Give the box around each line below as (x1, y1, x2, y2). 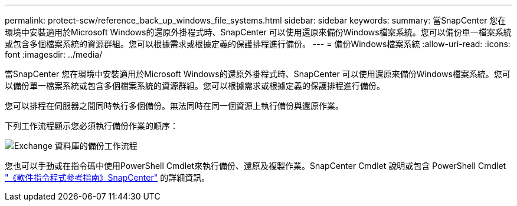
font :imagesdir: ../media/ (5, 49, 103, 59)
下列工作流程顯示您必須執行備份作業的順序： (5, 121, 178, 131)
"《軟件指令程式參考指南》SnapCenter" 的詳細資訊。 (5, 172, 210, 182)
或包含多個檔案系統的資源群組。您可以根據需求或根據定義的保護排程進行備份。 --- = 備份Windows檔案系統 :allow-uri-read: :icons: (5, 39, 511, 49)
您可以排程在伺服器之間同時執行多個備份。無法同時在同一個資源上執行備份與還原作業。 (5, 101, 343, 111)
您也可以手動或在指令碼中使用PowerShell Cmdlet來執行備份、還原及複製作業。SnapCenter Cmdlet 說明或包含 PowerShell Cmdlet (5, 161, 506, 171)
